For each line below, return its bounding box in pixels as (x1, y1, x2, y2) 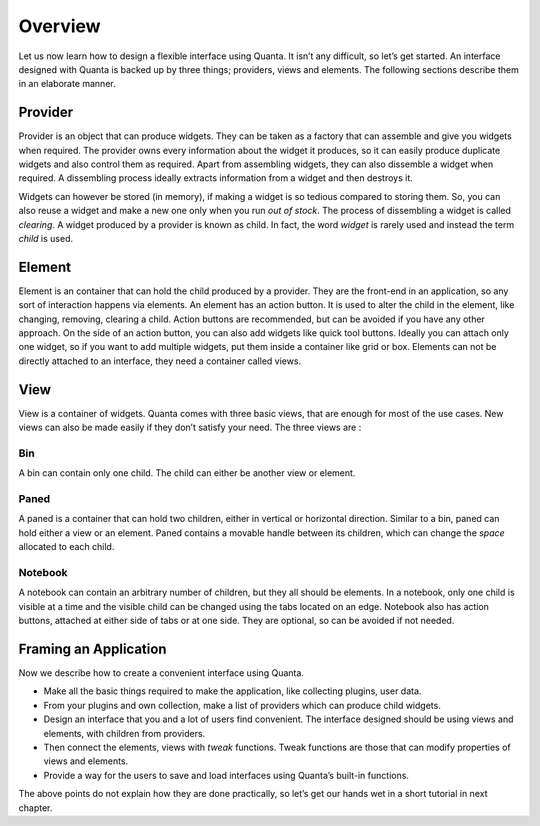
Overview (18, 15, 101, 37)
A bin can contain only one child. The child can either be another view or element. (18, 467, 356, 479)
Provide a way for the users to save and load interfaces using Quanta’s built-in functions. (43, 769, 410, 781)
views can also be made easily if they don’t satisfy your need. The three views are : (18, 421, 362, 434)
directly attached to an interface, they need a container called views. (18, 355, 302, 367)
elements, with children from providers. (43, 727, 206, 739)
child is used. (18, 232, 74, 244)
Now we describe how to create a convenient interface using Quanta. (18, 667, 305, 679)
